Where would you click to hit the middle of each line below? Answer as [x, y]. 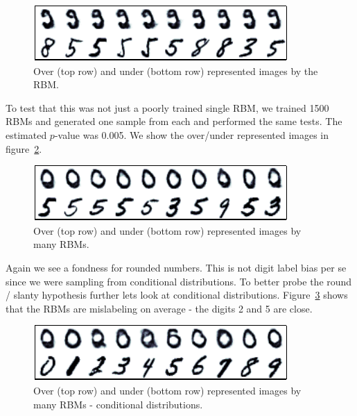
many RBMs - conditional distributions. [118, 404]
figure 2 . [24, 148]
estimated [26, 134]
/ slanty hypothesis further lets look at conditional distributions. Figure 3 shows [177, 295]
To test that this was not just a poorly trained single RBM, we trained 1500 [167, 107]
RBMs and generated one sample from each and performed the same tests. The [174, 121]
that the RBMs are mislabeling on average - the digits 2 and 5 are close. [159, 308]
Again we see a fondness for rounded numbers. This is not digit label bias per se [176, 267]
